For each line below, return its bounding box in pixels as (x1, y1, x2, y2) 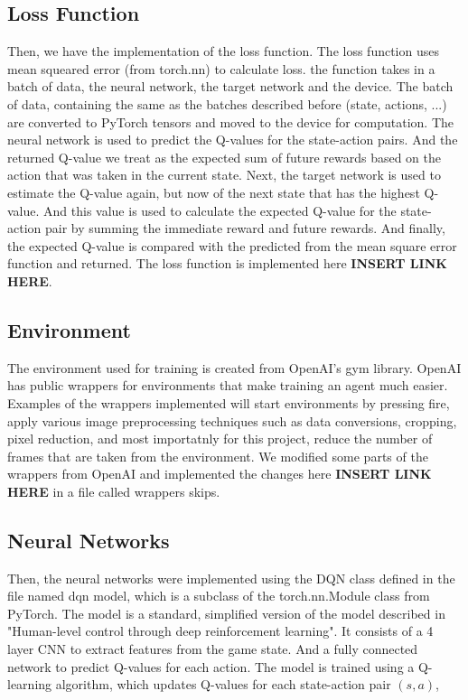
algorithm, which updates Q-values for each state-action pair (55, 675, 391, 694)
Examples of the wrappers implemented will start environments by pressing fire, (7, 393, 450, 412)
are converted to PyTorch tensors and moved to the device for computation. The (7, 112, 454, 131)
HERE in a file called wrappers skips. (7, 481, 220, 500)
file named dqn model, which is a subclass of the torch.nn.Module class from (7, 586, 430, 605)
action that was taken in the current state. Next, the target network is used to (7, 165, 441, 184)
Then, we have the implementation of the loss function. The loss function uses (7, 42, 439, 61)
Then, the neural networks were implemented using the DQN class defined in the (7, 568, 455, 587)
